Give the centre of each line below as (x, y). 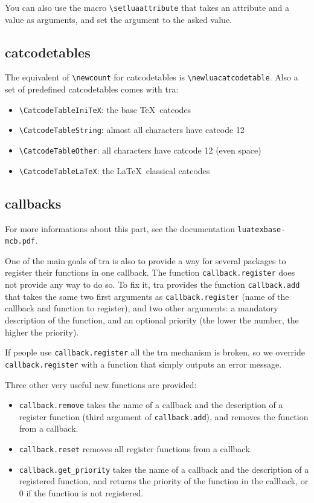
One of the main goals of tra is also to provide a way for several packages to (146, 260)
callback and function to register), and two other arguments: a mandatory (142, 308)
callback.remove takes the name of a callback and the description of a (151, 405)
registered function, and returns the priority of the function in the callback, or (164, 481)
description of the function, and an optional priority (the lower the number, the (152, 320)
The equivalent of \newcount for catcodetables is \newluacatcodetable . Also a (152, 77)
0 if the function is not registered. (81, 492)
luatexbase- (261, 229)
